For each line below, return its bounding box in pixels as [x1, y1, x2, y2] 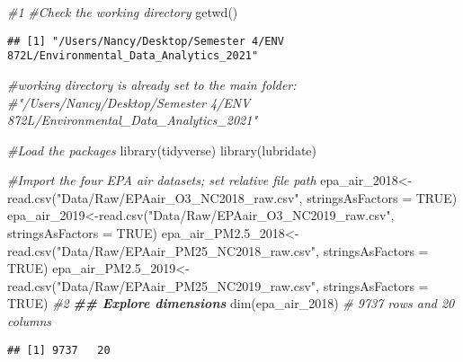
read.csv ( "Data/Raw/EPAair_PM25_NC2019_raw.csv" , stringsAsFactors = [7, 276, 429, 295]
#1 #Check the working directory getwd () [7, 3, 238, 21]
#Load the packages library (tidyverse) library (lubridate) [7, 140, 317, 159]
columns [7, 312, 52, 331]
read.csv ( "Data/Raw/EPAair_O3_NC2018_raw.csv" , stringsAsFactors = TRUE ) [7, 188, 458, 207]
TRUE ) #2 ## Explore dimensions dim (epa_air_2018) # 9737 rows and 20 [7, 294, 455, 313]
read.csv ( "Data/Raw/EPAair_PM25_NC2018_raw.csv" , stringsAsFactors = [7, 241, 429, 260]
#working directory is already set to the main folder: [7, 75, 297, 93]
